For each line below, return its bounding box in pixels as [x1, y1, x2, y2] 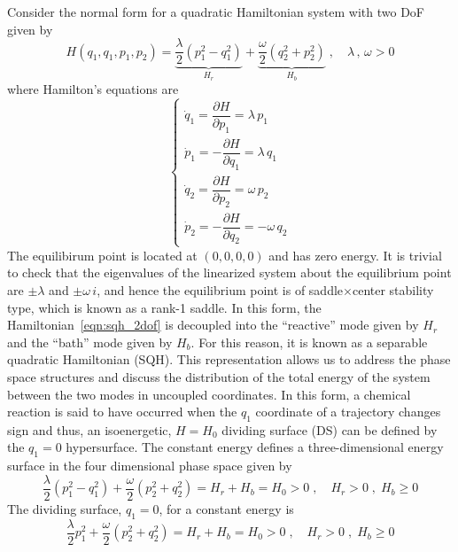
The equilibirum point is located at [7, 245, 198, 264]
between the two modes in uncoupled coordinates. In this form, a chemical [7, 385, 411, 403]
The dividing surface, [7, 499, 122, 517]
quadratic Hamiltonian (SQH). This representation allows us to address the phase [7, 350, 451, 369]
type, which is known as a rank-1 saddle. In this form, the [7, 298, 322, 316]
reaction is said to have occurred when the [7, 402, 237, 421]
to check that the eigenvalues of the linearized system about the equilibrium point [7, 263, 452, 282]
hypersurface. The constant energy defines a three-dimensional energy [66, 438, 444, 456]
